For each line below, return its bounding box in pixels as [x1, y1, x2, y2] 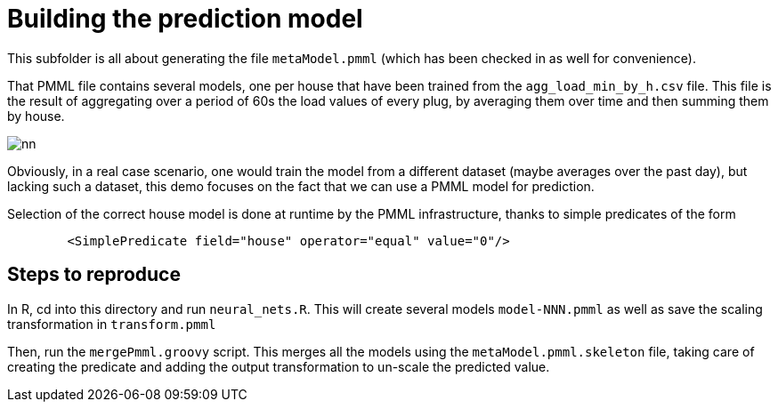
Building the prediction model [7, 4, 363, 34]
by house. [7, 108, 65, 124]
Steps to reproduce [7, 263, 181, 286]
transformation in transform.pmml [7, 316, 216, 332]
